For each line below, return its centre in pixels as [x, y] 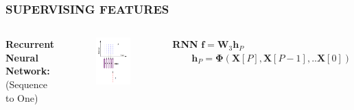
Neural [22, 57]
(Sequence [27, 84]
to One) [22, 97]
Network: [28, 71]
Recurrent [30, 44]
